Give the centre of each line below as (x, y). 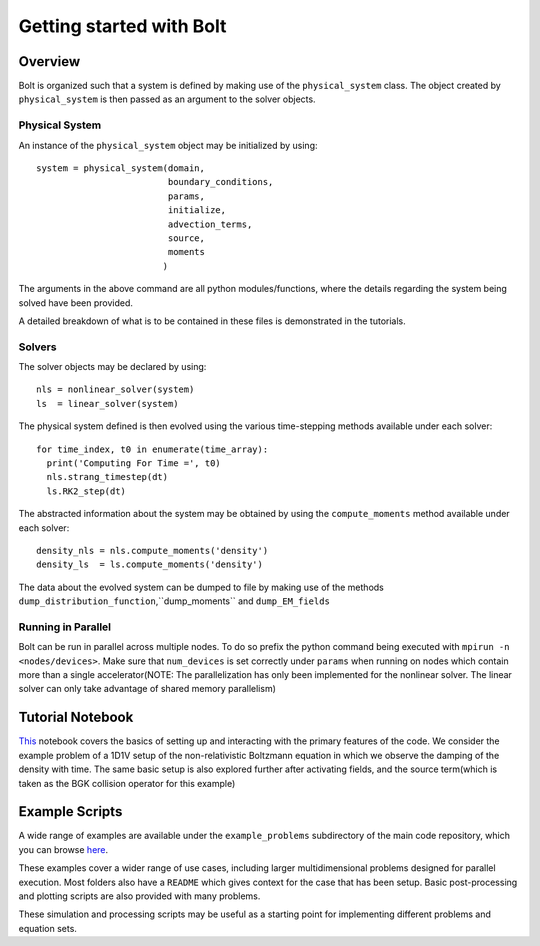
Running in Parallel (65, 627)
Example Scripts (70, 811)
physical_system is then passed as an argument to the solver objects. (167, 99)
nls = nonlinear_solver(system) (115, 389)
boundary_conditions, (220, 182)
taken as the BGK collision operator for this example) (127, 783)
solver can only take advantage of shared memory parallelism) (147, 689)
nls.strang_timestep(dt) (107, 477)
